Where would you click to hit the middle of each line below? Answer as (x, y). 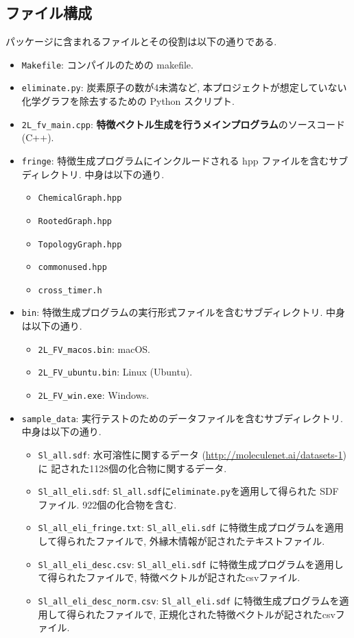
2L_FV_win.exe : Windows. (94, 395)
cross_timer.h (70, 290)
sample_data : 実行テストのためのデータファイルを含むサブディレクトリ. (182, 418)
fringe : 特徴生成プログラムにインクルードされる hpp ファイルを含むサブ (185, 160)
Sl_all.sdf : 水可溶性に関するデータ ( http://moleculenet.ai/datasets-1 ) (192, 454)
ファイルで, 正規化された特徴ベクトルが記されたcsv (220, 614)
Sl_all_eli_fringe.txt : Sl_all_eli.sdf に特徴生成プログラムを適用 (191, 527)
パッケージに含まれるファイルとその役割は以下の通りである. (141, 41)
